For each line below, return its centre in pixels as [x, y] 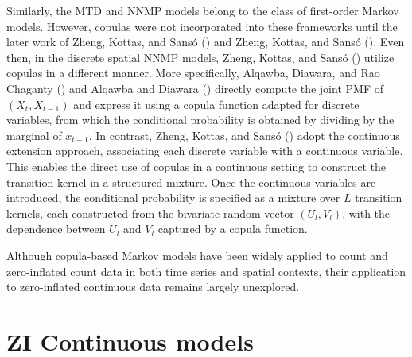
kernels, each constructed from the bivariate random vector [150, 213]
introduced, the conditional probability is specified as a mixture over [173, 198]
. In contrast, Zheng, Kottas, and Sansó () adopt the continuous [244, 135]
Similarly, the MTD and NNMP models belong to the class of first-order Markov [203, 10]
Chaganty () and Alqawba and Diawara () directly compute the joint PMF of [195, 88]
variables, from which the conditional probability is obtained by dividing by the [200, 120]
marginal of [34, 135]
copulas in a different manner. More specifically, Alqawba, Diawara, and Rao [193, 73]
